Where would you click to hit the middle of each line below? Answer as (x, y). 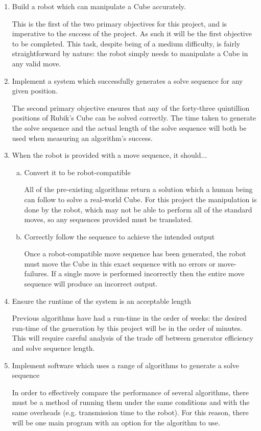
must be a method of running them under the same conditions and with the (131, 402)
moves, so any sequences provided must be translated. (109, 219)
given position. (35, 91)
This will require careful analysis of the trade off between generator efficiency (133, 338)
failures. (37, 273)
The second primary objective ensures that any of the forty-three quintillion (131, 107)
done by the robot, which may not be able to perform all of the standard (138, 209)
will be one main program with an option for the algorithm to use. (116, 422)
